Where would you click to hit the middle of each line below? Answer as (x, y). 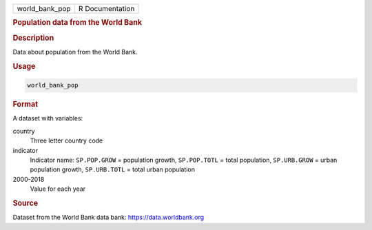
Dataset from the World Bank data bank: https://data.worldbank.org (108, 218)
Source (25, 203)
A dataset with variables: (48, 118)
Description (33, 38)
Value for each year (58, 189)
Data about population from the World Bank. (75, 52)
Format (25, 105)
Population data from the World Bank (77, 23)
